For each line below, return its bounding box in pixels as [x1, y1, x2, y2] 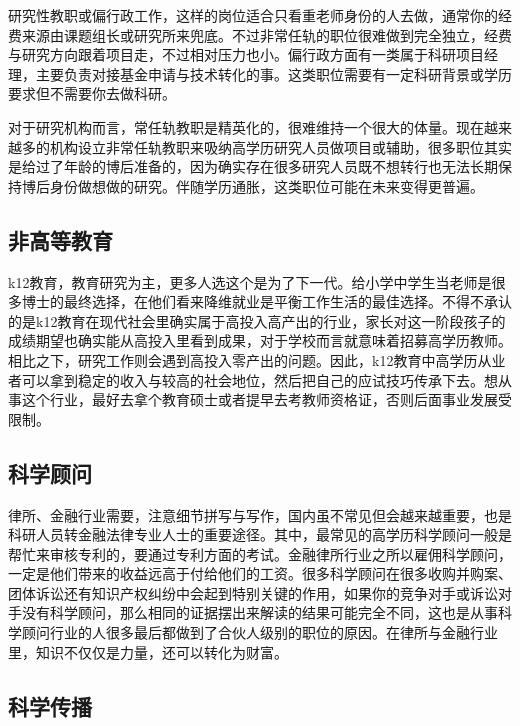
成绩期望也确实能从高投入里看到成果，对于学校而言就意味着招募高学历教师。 [8, 330, 512, 351]
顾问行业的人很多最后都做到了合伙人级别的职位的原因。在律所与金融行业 [21, 622, 498, 643]
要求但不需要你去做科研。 [8, 83, 176, 104]
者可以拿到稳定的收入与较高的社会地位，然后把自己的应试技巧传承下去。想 [8, 369, 498, 390]
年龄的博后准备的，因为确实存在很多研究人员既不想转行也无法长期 [63, 156, 498, 177]
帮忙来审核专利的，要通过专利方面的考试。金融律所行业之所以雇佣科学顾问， [8, 543, 512, 564]
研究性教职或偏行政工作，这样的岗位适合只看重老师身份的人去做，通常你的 [8, 5, 498, 25]
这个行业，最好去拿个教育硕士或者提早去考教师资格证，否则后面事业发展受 [21, 389, 512, 410]
